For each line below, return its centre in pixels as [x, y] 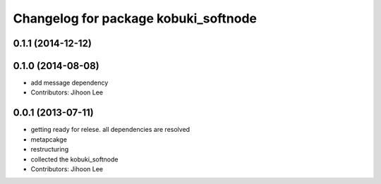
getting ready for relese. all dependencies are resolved [110, 130]
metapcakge [49, 139]
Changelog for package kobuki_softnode [135, 18]
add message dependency [69, 83]
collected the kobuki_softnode [74, 159]
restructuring [50, 149]
